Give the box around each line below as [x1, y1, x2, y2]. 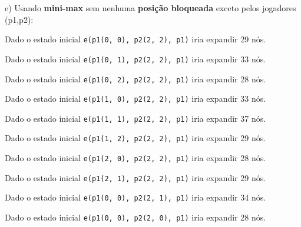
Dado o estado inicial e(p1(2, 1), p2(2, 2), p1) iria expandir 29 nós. [5, 171, 266, 183]
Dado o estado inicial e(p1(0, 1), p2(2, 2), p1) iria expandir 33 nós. [5, 52, 266, 65]
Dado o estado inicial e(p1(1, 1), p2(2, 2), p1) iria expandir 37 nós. [5, 112, 266, 124]
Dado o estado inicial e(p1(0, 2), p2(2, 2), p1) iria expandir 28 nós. [5, 72, 266, 85]
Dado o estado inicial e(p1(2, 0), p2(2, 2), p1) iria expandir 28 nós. [5, 152, 266, 164]
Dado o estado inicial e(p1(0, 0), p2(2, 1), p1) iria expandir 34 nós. [5, 191, 266, 203]
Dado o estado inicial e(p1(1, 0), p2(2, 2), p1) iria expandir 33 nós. [5, 92, 266, 105]
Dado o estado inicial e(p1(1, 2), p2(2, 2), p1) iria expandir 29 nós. [5, 132, 266, 144]
